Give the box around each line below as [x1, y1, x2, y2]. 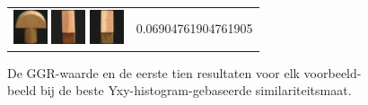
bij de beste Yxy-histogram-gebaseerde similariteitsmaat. [39, 81, 352, 100]
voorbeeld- [303, 63, 362, 82]
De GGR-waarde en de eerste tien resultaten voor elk [7, 63, 300, 82]
